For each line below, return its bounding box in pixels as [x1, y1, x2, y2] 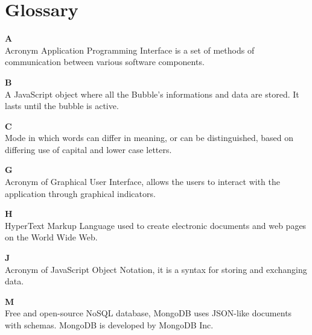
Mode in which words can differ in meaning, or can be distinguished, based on [5, 131, 294, 144]
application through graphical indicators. [5, 187, 156, 199]
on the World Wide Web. [5, 231, 98, 243]
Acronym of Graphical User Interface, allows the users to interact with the [5, 175, 280, 188]
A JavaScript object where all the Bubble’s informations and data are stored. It [5, 87, 299, 100]
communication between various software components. [5, 55, 205, 68]
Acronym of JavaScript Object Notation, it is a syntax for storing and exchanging [5, 263, 307, 275]
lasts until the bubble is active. [5, 99, 119, 112]
